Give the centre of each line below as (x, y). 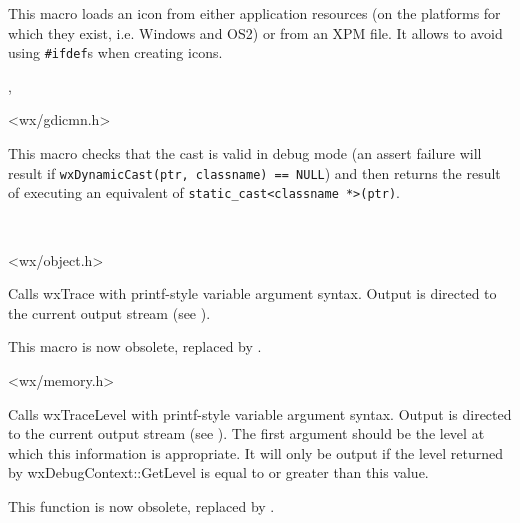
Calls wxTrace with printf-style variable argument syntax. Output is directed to (252, 293)
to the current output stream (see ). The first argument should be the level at (246, 433)
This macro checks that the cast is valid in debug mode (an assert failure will (245, 153)
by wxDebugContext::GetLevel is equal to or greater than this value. (218, 472)
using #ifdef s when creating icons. (115, 52)
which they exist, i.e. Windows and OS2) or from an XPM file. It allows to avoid (255, 32)
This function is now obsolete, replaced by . (141, 505)
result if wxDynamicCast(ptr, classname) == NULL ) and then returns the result (254, 172)
